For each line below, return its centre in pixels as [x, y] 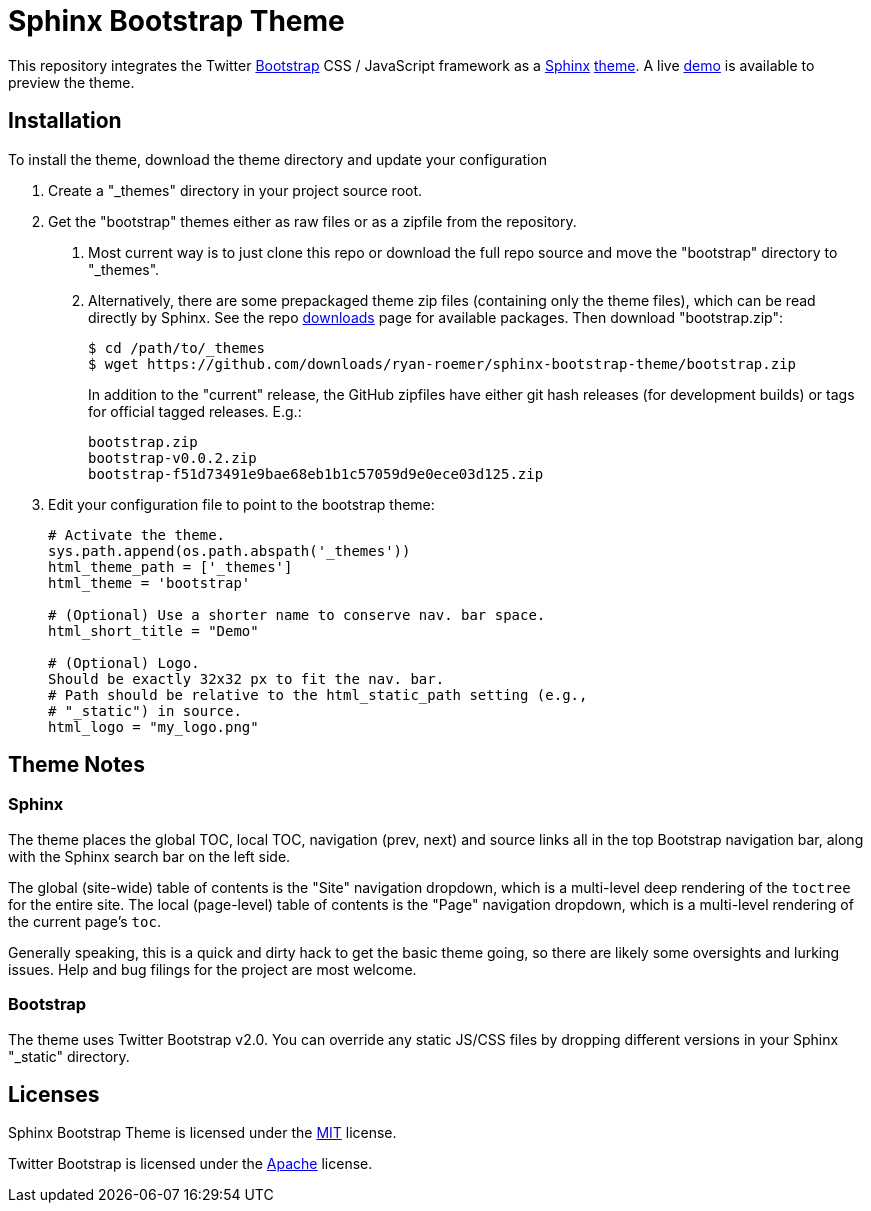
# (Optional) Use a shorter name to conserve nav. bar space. [297, 614]
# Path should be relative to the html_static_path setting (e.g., [318, 694]
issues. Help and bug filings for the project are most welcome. [212, 969]
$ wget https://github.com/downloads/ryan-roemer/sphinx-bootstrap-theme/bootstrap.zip [442, 363]
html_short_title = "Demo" [153, 630]
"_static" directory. [69, 1056]
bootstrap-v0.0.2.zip [172, 457]
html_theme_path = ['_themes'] [170, 566]
